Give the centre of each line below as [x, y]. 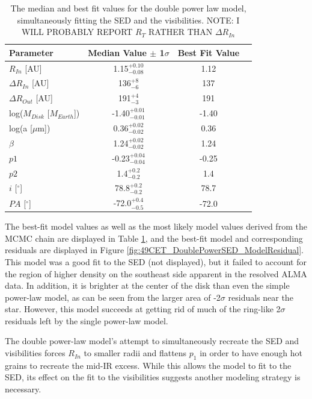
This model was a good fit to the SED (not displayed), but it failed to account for [156, 261]
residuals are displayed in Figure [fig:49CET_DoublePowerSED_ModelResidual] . [154, 250]
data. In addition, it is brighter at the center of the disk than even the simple [147, 285]
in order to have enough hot [251, 353]
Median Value [117, 52]
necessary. [23, 389]
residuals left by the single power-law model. [87, 320]
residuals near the [261, 297]
